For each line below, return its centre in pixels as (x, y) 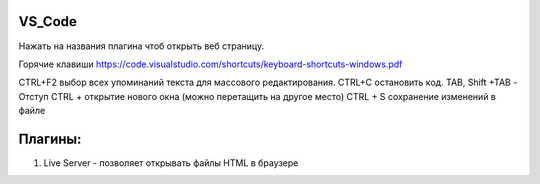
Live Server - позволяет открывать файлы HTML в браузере (171, 162)
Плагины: (50, 138)
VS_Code (47, 21)
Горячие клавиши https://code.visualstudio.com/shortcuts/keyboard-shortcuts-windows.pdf (210, 64)
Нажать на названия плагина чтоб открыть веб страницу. (141, 46)
